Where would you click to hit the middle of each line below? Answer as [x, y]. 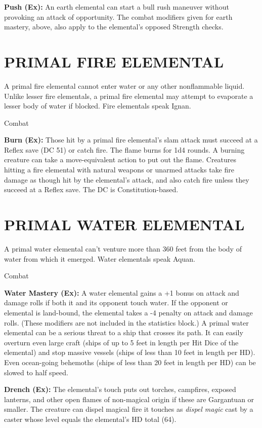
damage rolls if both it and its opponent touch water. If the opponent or [116, 302]
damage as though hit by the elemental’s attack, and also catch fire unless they [127, 179]
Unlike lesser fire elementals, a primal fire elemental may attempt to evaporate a [129, 96]
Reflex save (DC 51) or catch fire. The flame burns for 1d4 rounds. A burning [124, 149]
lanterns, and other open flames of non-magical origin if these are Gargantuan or [129, 399]
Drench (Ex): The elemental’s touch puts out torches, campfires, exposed [120, 389]
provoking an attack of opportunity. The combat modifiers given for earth [118, 16]
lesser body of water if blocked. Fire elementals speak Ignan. [98, 106]
